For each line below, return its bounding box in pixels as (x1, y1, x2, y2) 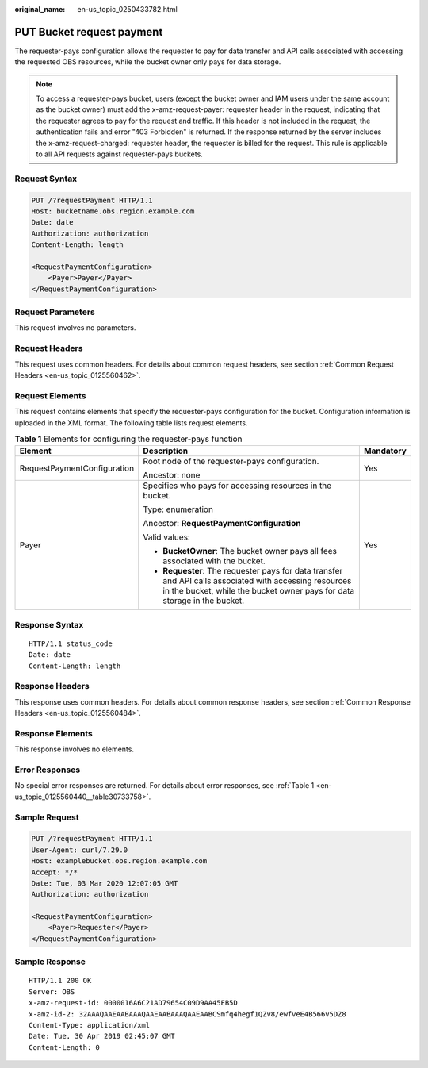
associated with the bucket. (162, 555, 266, 567)
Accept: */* (31, 867, 78, 877)
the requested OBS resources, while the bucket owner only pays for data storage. (14, 57, 281, 67)
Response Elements (14, 728, 93, 739)
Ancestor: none (143, 470, 201, 481)
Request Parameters (14, 306, 95, 317)
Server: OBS (29, 987, 75, 996)
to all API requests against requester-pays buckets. (36, 149, 204, 159)
